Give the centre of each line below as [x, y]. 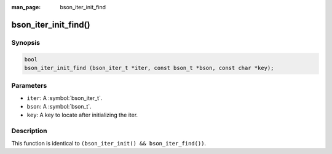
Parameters [29, 86]
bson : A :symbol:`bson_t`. [59, 107]
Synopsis [26, 42]
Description [29, 131]
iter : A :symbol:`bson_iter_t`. [65, 98]
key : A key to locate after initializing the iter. [82, 115]
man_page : [26, 7]
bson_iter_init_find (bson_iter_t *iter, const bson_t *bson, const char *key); [149, 68]
